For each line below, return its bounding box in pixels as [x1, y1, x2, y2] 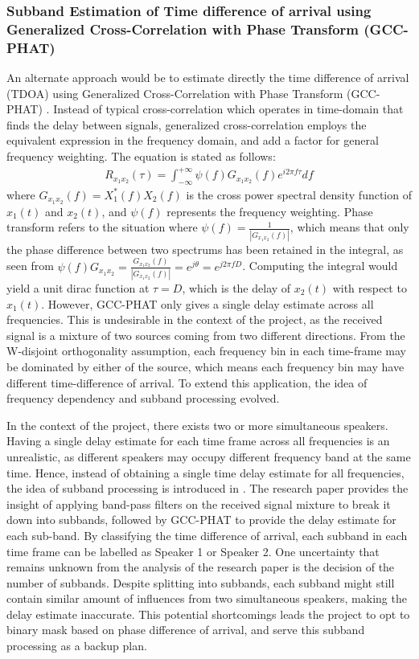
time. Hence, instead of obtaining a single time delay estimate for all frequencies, [6, 464, 405, 481]
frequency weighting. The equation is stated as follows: [6, 148, 276, 165]
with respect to [332, 280, 407, 296]
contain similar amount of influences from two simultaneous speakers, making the [6, 590, 407, 607]
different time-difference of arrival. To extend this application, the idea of [6, 374, 368, 391]
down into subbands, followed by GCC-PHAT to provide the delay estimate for [6, 511, 396, 528]
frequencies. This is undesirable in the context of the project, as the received [6, 311, 383, 328]
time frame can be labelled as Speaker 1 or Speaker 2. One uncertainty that [6, 542, 380, 559]
